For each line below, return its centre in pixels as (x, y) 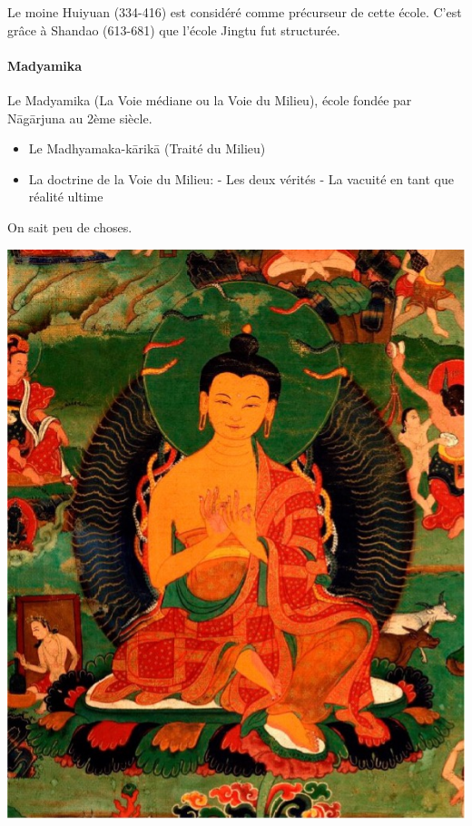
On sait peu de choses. (70, 226)
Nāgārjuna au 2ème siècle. (80, 118)
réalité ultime (66, 197)
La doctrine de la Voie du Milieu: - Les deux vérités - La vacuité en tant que (241, 178)
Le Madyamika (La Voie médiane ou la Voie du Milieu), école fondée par (210, 99)
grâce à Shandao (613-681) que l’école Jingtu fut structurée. (174, 29)
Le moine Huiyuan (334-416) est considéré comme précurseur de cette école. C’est (235, 12)
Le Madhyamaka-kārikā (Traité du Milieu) (147, 148)
